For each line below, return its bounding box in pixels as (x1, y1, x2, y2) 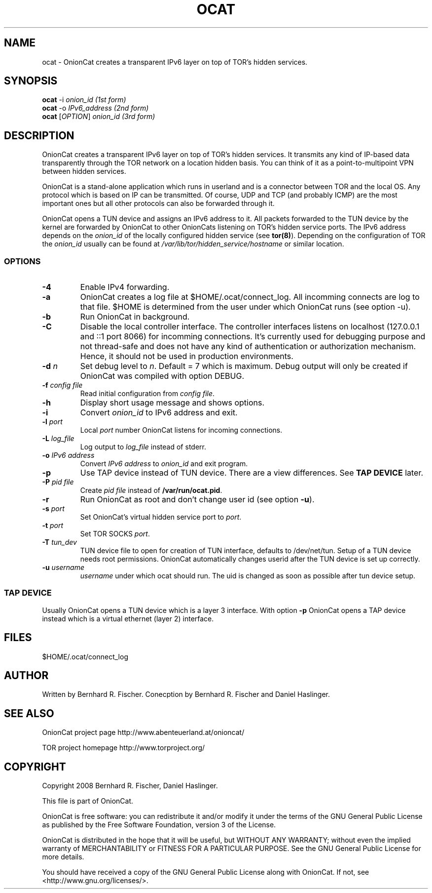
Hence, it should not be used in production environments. (80, 351, 293, 362)
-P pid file (42, 478, 74, 487)
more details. (42, 852, 84, 861)
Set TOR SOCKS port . (80, 529, 150, 538)
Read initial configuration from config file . (80, 389, 215, 398)
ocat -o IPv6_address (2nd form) (42, 104, 149, 113)
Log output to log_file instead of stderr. (80, 443, 206, 451)
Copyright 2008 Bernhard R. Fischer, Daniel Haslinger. (42, 781, 218, 790)
